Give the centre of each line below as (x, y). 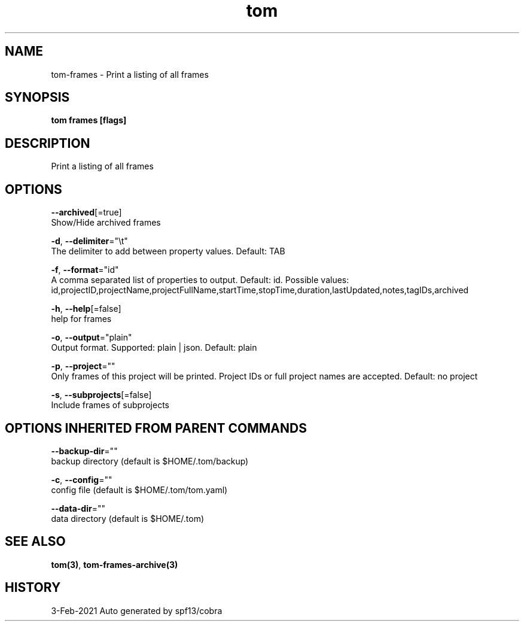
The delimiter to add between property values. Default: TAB (168, 251)
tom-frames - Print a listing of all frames (130, 74)
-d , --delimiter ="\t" (89, 241)
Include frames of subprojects (110, 405)
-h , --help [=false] (86, 309)
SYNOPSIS (37, 98)
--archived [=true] (86, 212)
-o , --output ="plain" (92, 338)
